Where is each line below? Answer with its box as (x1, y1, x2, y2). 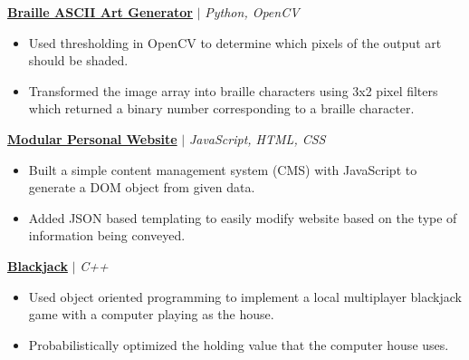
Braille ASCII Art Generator (7, 3, 194, 21)
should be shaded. (28, 51, 129, 70)
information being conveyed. (28, 226, 186, 245)
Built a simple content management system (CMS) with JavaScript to (28, 160, 417, 179)
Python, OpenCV (205, 3, 300, 21)
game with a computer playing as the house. (28, 305, 274, 324)
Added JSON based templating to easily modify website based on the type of (28, 208, 457, 227)
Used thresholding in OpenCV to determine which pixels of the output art (28, 33, 442, 52)
